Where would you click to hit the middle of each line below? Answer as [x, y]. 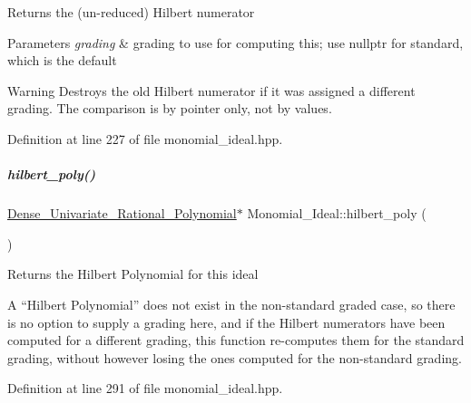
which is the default [62, 60]
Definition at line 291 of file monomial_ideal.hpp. [145, 388]
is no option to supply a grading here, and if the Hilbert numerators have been [226, 322]
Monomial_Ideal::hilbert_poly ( [337, 213]
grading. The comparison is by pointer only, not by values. [170, 108]
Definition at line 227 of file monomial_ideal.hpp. [145, 138]
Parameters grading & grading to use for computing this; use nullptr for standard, [235, 42]
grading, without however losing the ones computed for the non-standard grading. [235, 357]
